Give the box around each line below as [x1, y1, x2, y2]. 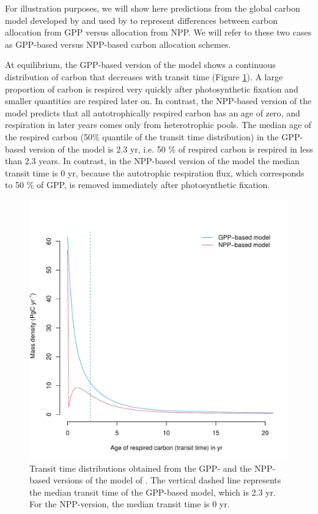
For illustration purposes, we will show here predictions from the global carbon [5, 2, 300, 14]
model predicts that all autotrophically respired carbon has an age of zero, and [5, 106, 300, 119]
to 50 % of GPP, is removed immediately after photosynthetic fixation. [5, 178, 270, 191]
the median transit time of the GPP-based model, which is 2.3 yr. [29, 485, 276, 498]
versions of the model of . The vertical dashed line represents [53, 474, 281, 486]
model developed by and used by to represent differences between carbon [5, 13, 278, 26]
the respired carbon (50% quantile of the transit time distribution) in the [5, 130, 279, 143]
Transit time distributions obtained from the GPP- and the [29, 461, 252, 474]
